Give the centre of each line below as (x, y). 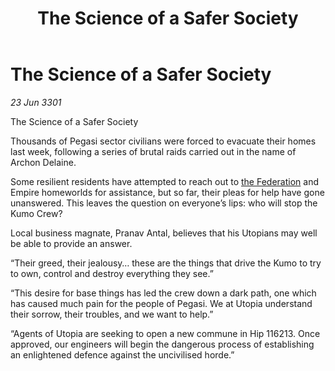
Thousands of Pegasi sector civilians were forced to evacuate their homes (163, 141)
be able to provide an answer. (71, 243)
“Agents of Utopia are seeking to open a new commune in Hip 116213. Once (165, 333)
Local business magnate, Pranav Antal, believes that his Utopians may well (164, 233)
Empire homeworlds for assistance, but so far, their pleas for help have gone (167, 192)
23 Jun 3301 (36, 102)
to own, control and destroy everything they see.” (112, 273)
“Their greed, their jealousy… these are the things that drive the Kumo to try (166, 263)
